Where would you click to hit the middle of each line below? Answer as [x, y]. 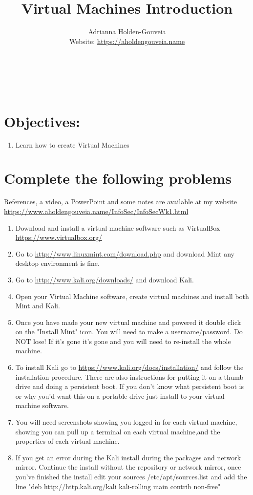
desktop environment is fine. [57, 263]
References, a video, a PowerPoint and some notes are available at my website [120, 202]
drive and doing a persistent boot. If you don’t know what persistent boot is [130, 386]
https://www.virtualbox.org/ [59, 237]
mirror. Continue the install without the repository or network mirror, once [128, 467]
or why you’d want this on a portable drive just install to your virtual [120, 396]
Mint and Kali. [38, 306]
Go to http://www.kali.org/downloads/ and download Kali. [105, 279]
